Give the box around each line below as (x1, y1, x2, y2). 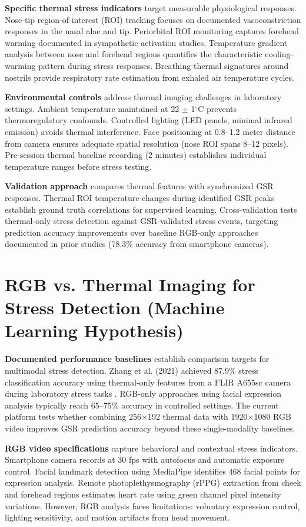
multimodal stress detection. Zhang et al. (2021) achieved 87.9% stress (5, 364, 258, 376)
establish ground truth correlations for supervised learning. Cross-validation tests (5, 203, 297, 215)
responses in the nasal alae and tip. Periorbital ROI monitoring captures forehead (5, 25, 299, 37)
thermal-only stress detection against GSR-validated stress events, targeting (5, 215, 278, 227)
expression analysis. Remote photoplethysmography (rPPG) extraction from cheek (5, 476, 301, 489)
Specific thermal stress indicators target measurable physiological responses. (5, 2, 297, 14)
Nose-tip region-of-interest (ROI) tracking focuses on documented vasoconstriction (5, 13, 301, 25)
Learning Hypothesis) (5, 318, 184, 342)
